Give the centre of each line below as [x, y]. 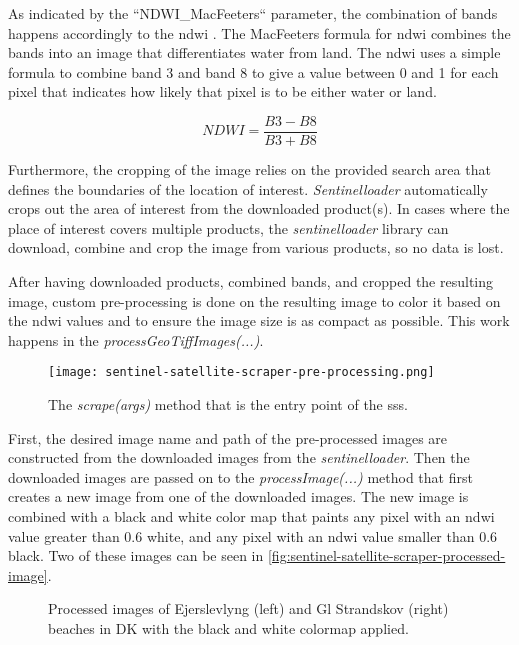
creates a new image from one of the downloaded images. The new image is [238, 496]
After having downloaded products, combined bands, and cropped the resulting [251, 281]
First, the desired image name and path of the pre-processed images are [228, 437]
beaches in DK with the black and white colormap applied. [228, 627]
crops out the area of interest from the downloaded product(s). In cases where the [259, 208]
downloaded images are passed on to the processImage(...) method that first [240, 476]
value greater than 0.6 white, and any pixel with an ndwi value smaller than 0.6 [253, 535]
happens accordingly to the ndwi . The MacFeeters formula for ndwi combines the [259, 32]
